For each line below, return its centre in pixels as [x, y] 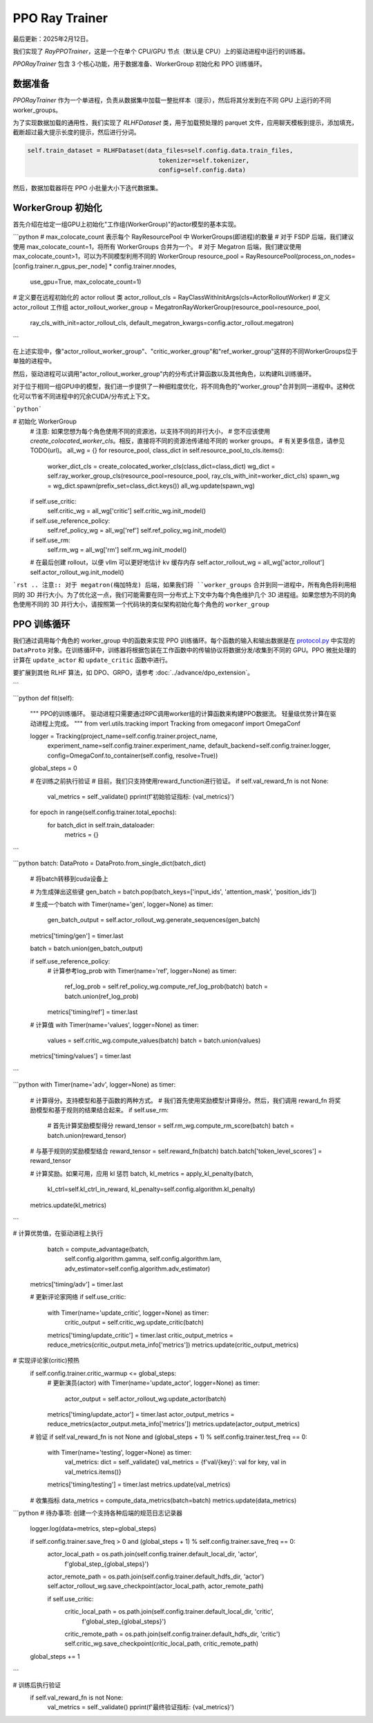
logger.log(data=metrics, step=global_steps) [93, 1529]
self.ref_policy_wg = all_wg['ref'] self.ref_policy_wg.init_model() [137, 531]
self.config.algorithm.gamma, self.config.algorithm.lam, [143, 1259]
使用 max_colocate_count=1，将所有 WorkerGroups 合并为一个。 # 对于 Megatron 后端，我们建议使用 [157, 246]
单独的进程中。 [34, 361]
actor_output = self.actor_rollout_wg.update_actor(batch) [145, 1399]
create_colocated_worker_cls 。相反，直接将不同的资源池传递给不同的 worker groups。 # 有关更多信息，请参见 [188, 441]
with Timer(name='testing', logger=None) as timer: [119, 1453]
